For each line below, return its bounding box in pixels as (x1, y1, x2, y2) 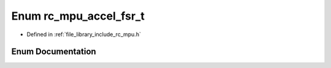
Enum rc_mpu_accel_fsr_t (11, 9, 145, 23)
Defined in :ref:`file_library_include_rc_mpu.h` (26, 31, 141, 38)
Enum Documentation (11, 47, 96, 57)
